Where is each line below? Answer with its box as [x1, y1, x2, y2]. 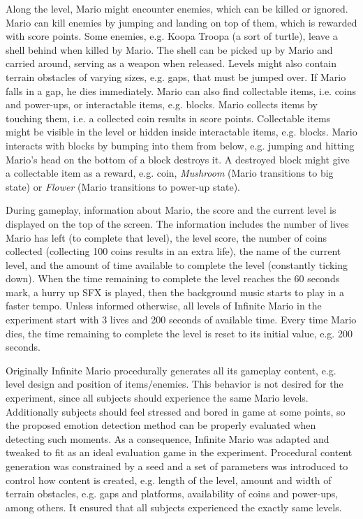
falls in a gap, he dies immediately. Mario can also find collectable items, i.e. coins [6, 83, 357, 98]
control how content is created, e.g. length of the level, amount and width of [6, 472, 332, 487]
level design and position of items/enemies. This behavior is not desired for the [6, 377, 343, 391]
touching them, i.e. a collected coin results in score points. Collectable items [6, 110, 331, 125]
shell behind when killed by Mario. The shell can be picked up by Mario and [6, 42, 333, 57]
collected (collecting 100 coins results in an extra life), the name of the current [6, 244, 341, 258]
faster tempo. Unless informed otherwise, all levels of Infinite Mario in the [6, 298, 322, 313]
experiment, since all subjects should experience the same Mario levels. [6, 390, 309, 405]
